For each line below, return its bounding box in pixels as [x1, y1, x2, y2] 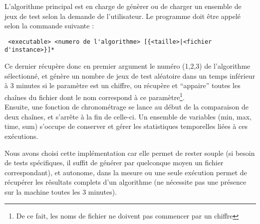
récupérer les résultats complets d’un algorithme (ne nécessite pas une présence [4, 177, 247, 187]
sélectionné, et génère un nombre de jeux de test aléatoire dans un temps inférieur [4, 70, 256, 81]
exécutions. [4, 130, 38, 141]
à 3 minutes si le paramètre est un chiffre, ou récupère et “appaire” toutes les [4, 80, 241, 91]
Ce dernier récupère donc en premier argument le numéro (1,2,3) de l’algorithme [4, 61, 251, 71]
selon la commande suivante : [4, 20, 94, 31]
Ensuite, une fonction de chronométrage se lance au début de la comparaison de [4, 102, 249, 112]
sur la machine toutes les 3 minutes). [4, 186, 117, 197]
